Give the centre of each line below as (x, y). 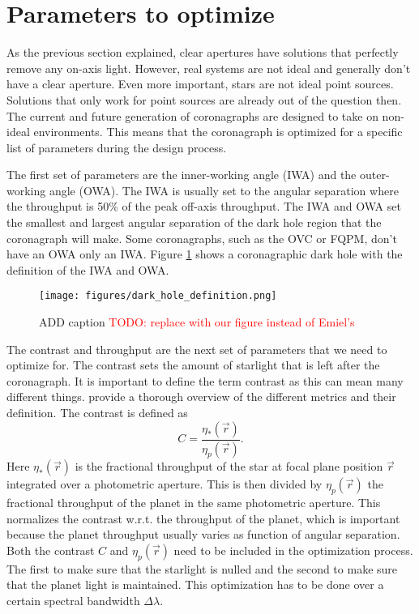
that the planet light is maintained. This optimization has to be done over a (195, 584)
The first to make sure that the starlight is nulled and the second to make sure (202, 568)
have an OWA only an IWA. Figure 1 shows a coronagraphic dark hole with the (205, 254)
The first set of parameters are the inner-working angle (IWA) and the (182, 175)
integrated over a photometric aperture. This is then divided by (165, 484)
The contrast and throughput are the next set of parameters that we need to (197, 349)
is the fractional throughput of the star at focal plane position (229, 466)
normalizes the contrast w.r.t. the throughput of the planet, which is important (203, 518)
